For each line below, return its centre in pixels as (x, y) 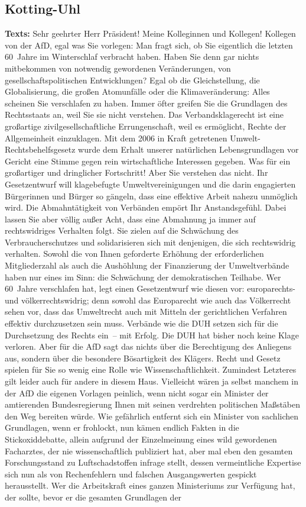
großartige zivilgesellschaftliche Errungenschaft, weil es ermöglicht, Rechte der (146, 126)
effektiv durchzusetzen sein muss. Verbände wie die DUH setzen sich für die (141, 323)
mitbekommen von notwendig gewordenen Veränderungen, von (118, 68)
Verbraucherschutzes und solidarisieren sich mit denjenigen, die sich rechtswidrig (150, 242)
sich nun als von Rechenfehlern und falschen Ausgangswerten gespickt (131, 474)
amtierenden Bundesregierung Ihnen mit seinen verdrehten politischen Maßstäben (153, 404)
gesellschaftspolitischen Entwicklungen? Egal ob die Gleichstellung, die (132, 80)
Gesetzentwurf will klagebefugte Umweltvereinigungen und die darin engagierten (150, 184)
